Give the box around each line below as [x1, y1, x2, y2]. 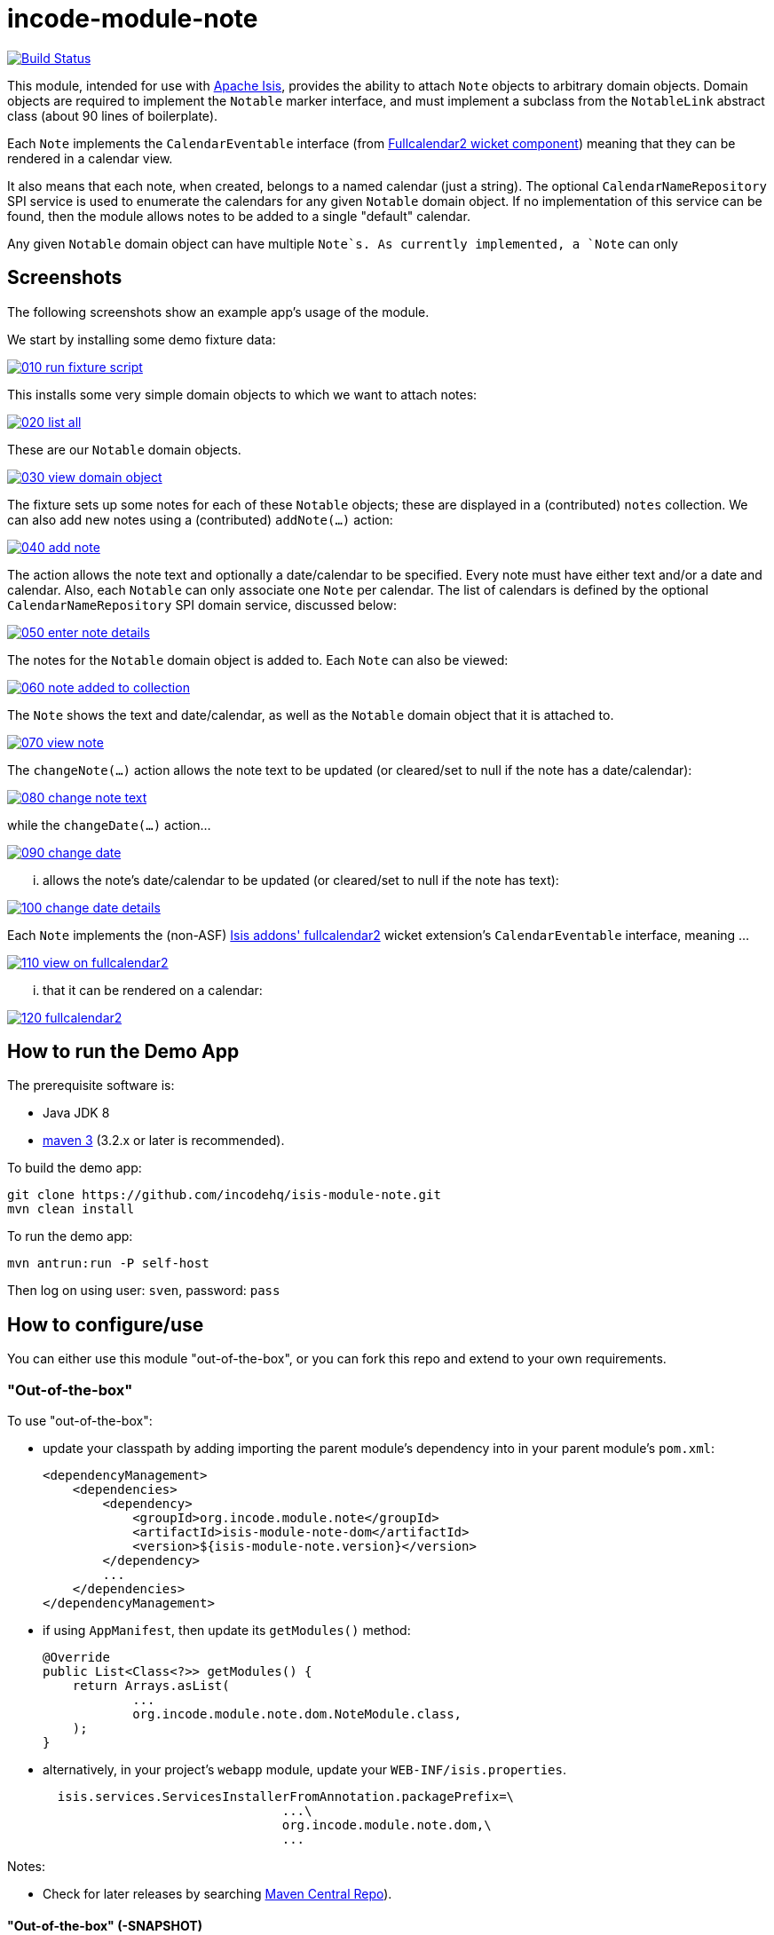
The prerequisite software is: [7, 1078, 175, 1094]
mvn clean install [7, 1202, 135, 1217]
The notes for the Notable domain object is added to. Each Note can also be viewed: [7, 652, 509, 667]
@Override [43, 1650, 110, 1665]
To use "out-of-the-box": [7, 1413, 153, 1429]
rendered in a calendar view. [7, 150, 173, 166]
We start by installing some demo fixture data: [7, 331, 276, 347]
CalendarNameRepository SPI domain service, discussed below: [7, 596, 397, 612]
